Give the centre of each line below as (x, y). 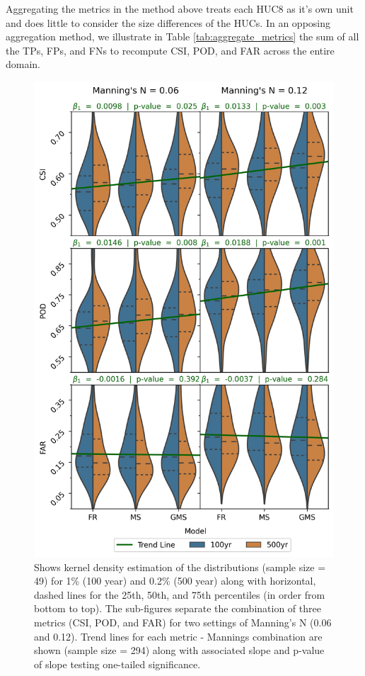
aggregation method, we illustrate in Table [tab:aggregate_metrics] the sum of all (182, 36)
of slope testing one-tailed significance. (117, 664)
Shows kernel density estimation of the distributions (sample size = (180, 567)
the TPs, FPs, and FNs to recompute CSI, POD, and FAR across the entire (170, 50)
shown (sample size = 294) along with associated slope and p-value (179, 650)
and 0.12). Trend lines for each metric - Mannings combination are (178, 636)
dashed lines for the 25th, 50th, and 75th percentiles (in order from (180, 594)
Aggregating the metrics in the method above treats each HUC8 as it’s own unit (180, 9)
